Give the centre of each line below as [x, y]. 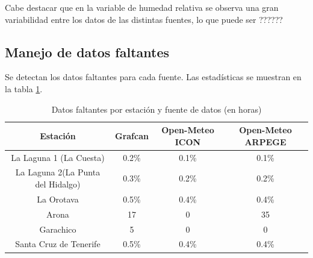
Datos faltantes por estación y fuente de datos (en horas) [156, 109]
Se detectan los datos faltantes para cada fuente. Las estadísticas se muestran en [153, 77]
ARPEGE [265, 141]
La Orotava [58, 199]
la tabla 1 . [24, 88]
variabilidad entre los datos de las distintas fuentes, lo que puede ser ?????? [144, 19]
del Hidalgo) [58, 184]
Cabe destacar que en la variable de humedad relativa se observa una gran [142, 7]
